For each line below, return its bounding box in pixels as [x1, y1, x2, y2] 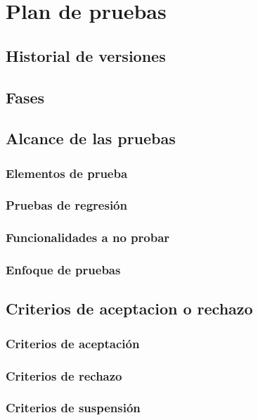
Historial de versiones [6, 44, 166, 66]
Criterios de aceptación [6, 334, 140, 352]
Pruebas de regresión [6, 196, 127, 214]
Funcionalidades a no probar [6, 229, 170, 246]
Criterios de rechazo [6, 367, 122, 384]
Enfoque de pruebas [6, 261, 121, 279]
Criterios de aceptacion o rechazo [6, 298, 253, 319]
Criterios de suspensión [6, 399, 141, 416]
